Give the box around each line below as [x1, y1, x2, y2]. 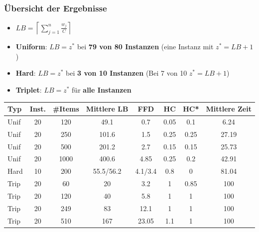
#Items [52, 104, 79, 114]
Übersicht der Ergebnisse [4, 1, 107, 14]
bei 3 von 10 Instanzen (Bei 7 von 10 [66, 68, 187, 78]
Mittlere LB [86, 104, 129, 114]
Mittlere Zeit [206, 104, 252, 114]
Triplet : [15, 85, 42, 95]
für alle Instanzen [72, 85, 131, 95]
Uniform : [15, 41, 47, 52]
